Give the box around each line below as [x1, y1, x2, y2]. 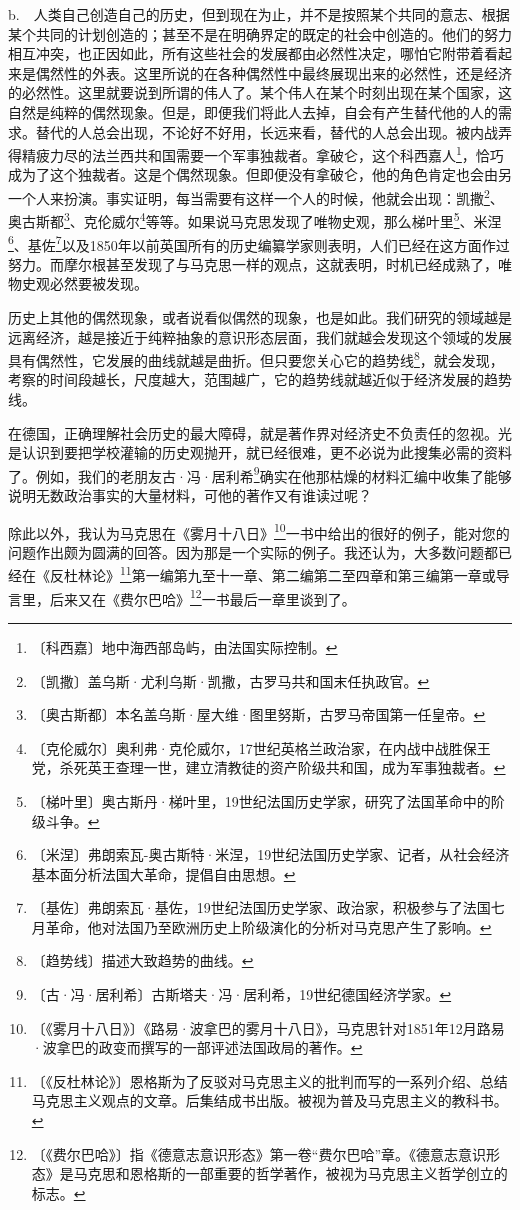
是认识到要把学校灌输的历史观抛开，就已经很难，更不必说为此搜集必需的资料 [8, 442, 512, 463]
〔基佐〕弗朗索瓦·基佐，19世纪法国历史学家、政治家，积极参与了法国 [31, 897, 491, 918]
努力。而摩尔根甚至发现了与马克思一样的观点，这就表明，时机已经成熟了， [8, 253, 498, 274]
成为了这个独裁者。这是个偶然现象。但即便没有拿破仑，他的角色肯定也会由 [8, 164, 498, 185]
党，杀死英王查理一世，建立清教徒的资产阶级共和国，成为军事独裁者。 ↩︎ [31, 757, 506, 778]
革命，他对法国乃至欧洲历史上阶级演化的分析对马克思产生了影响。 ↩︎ [45, 916, 492, 937]
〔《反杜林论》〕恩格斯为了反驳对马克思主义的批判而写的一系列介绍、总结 [31, 1070, 508, 1091]
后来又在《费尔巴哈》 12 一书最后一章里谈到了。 [49, 585, 356, 609]
